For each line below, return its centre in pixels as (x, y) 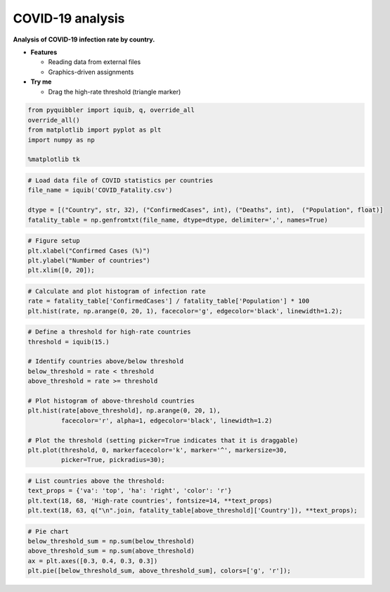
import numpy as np (61, 140)
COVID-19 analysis (69, 18)
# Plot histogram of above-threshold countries (111, 401)
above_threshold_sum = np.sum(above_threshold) (111, 551)
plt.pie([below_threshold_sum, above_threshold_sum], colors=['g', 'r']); (160, 571)
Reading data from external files (95, 62)
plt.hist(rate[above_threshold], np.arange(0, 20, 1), (124, 411)
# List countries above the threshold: (96, 481)
